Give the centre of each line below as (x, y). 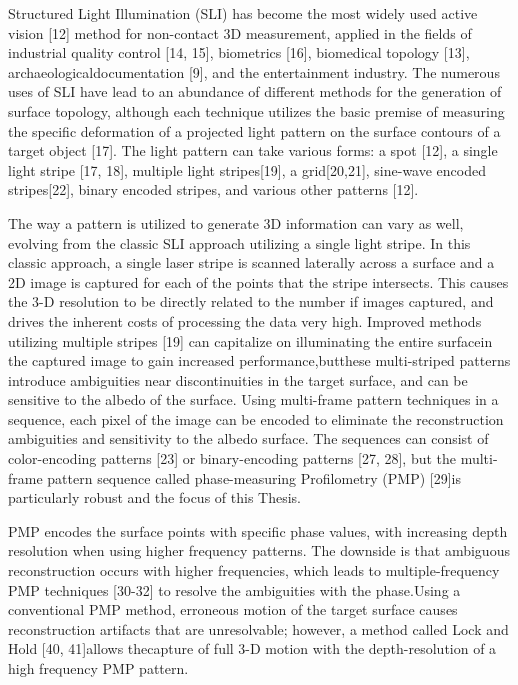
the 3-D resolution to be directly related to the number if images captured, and (251, 301)
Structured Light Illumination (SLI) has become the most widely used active (243, 13)
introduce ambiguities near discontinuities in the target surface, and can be (238, 379)
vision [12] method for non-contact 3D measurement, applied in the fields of (240, 32)
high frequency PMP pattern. (98, 668)
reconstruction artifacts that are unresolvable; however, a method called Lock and (258, 628)
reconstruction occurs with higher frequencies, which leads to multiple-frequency (254, 570)
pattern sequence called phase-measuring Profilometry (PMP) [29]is (254, 477)
